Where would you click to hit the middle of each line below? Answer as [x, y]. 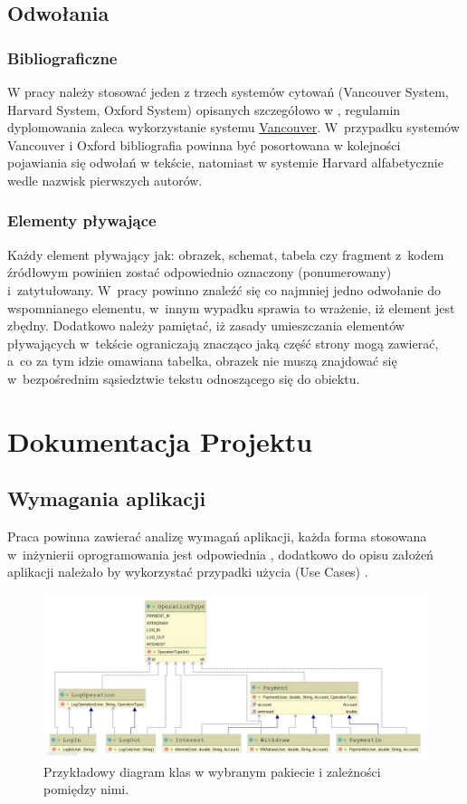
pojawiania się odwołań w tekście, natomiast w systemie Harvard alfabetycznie [225, 163]
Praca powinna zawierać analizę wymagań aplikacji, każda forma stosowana [217, 536]
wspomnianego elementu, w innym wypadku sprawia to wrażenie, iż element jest [231, 307]
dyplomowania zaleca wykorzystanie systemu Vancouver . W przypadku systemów [233, 127]
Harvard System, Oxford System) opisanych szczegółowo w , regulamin [204, 109]
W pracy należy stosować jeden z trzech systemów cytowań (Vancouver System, [228, 91]
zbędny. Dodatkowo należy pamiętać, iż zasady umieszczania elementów [206, 325]
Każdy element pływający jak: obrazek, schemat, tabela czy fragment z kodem [226, 254]
